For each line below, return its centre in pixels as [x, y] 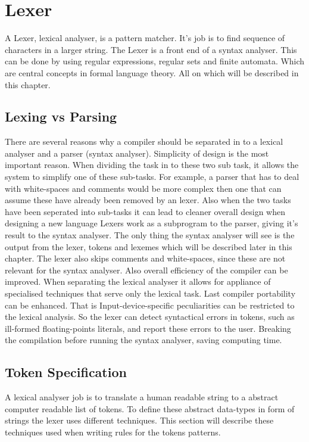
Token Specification [66, 372]
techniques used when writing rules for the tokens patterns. [113, 432]
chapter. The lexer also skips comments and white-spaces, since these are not [145, 258]
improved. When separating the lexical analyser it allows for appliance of [138, 281]
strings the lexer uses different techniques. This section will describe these [139, 420]
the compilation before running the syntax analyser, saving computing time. [143, 340]
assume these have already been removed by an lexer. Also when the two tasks [148, 200]
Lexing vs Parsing [61, 116]
